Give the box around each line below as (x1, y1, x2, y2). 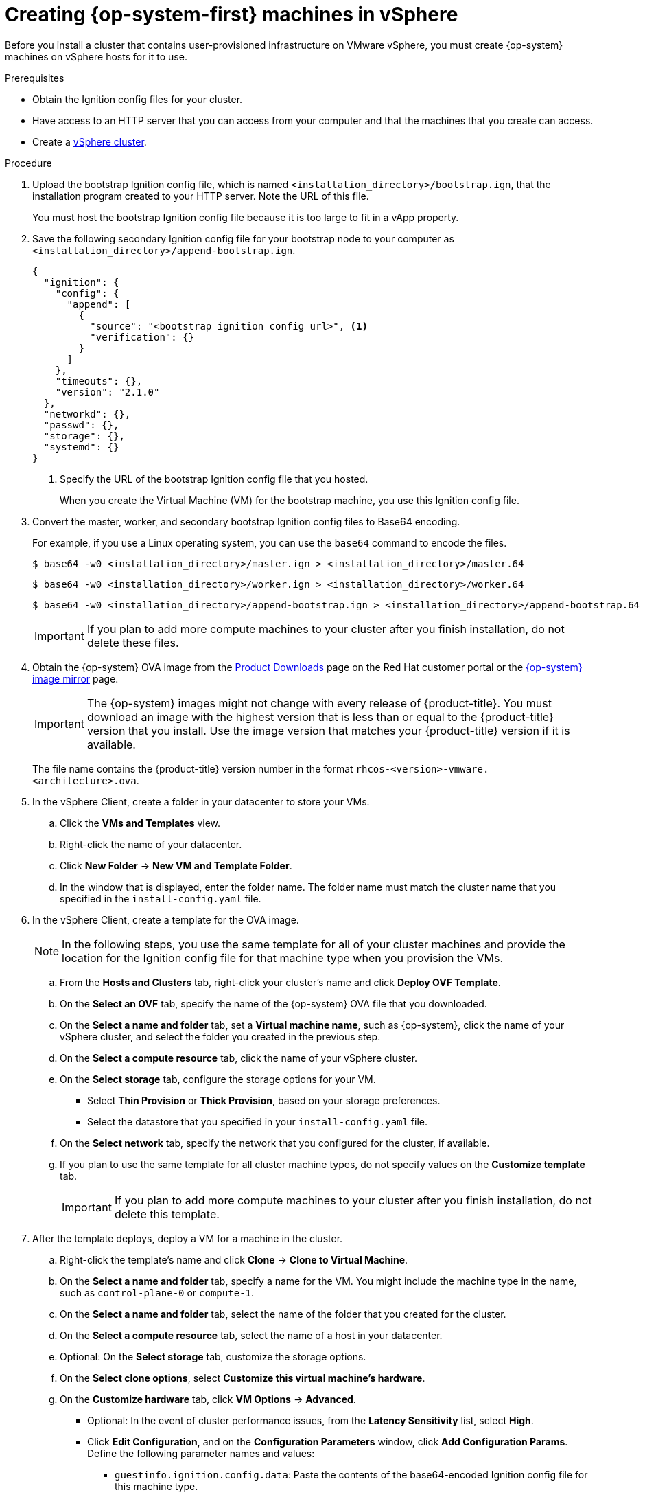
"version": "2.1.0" (55, 386, 160, 398)
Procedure (5, 157, 52, 169)
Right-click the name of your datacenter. (60, 838, 242, 850)
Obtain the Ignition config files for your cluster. (32, 93, 243, 105)
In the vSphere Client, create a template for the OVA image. (32, 913, 299, 926)
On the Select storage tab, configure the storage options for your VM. (60, 1073, 376, 1085)
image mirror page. (32, 672, 119, 685)
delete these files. (86, 635, 179, 650)
